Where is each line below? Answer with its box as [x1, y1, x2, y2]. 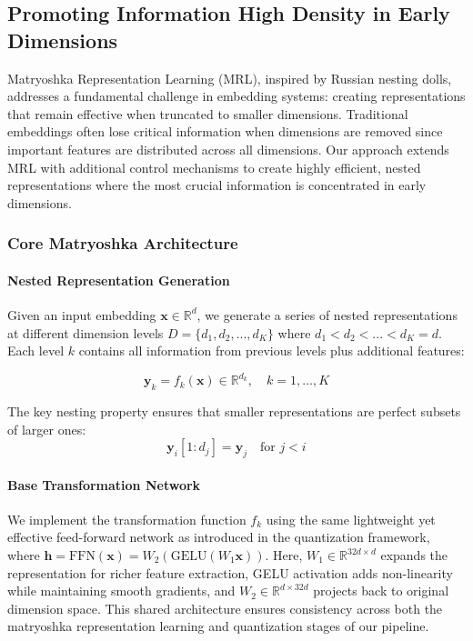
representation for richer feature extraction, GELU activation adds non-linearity [7, 563, 453, 582]
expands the [380, 546, 448, 565]
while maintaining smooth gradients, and [7, 581, 236, 600]
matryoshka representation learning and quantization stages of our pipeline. [7, 616, 429, 636]
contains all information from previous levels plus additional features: [78, 341, 465, 360]
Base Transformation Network [7, 475, 201, 494]
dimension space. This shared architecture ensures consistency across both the [7, 598, 443, 617]
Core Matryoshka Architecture [7, 232, 238, 255]
